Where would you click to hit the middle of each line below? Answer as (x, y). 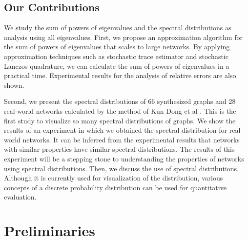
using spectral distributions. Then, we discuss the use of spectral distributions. (121, 168)
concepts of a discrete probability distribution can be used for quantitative (115, 187)
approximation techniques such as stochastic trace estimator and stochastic (116, 56)
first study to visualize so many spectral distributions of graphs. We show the (120, 120)
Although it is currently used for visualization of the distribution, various (114, 178)
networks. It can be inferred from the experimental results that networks (131, 139)
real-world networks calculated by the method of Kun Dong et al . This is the (120, 110)
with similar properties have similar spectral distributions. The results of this (119, 149)
